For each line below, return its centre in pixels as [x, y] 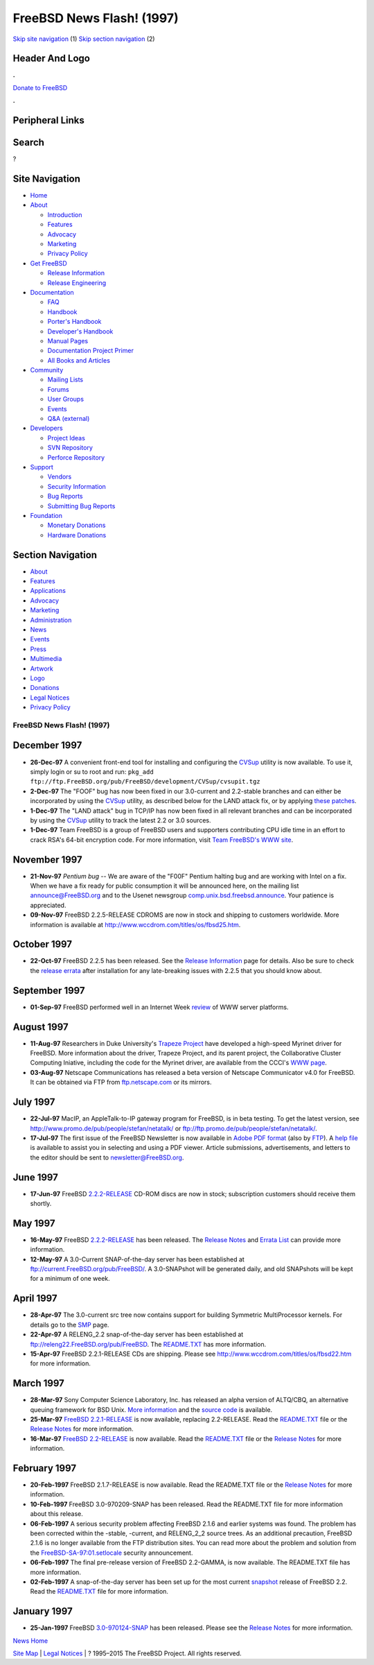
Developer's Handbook [80, 331]
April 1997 [35, 1299]
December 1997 [47, 745]
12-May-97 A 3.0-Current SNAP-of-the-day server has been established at [137, 1259]
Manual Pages [68, 340]
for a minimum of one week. [70, 1279]
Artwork [42, 668]
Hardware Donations [77, 535]
